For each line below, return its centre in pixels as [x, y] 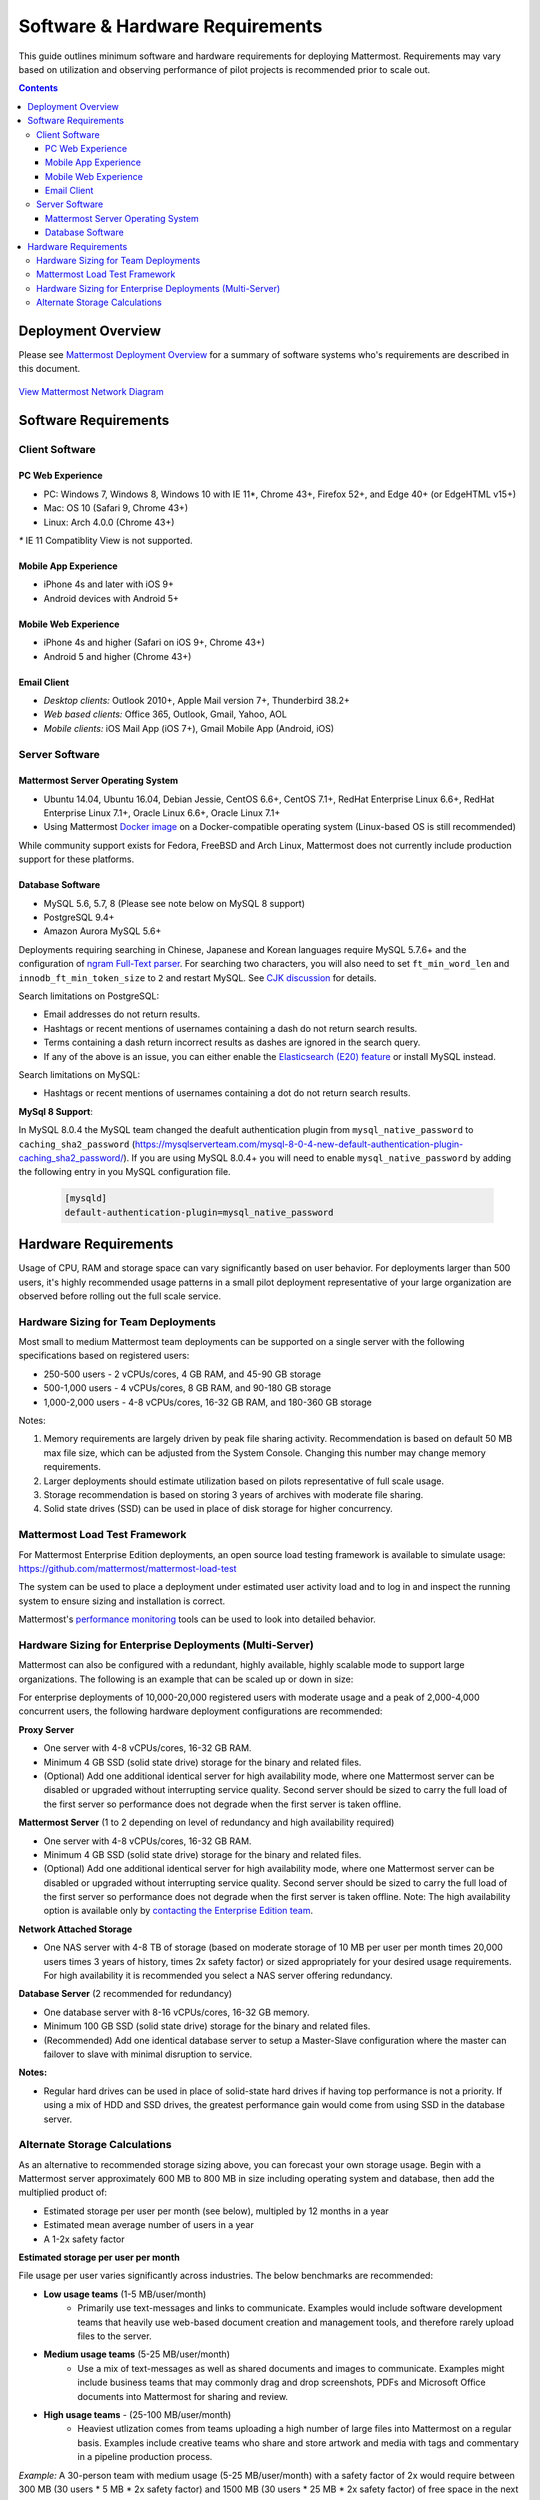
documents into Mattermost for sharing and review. [183, 2396]
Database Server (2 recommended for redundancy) [125, 1994]
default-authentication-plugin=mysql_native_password [199, 1212]
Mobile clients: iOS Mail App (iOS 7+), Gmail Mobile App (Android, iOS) [189, 728]
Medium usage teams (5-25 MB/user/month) [136, 2354]
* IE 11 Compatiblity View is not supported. [105, 541]
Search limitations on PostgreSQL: [89, 996]
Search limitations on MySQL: [79, 1074]
